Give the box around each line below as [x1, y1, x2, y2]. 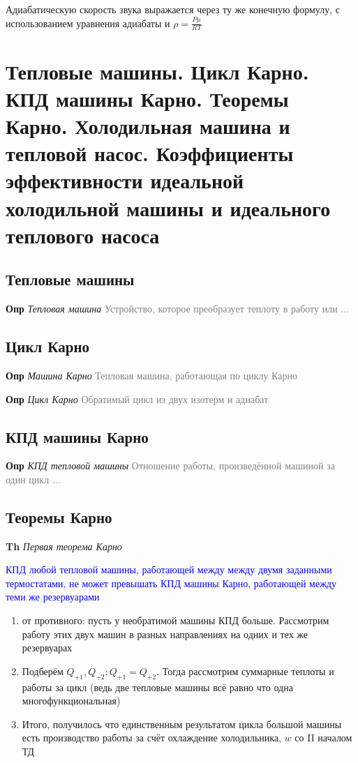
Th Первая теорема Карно [6, 538, 122, 553]
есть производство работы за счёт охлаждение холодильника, [22, 730, 281, 745]
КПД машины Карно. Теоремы [6, 84, 289, 112]
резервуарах [22, 640, 73, 655]
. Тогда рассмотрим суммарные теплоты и [156, 663, 334, 678]
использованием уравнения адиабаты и [6, 15, 170, 30]
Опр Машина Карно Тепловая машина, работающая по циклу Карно [6, 368, 297, 382]
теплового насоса [6, 220, 160, 249]
